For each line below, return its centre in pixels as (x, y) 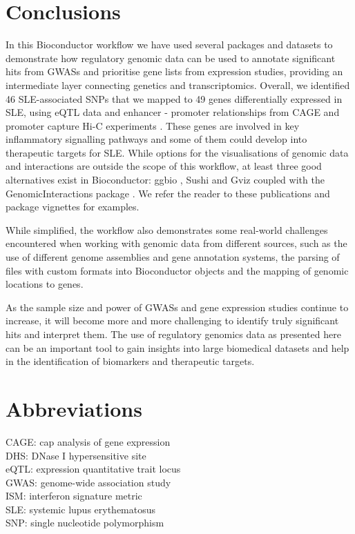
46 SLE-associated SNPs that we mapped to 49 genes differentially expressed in (174, 98)
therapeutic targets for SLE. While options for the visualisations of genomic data (177, 152)
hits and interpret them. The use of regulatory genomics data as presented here (173, 334)
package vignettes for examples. (73, 207)
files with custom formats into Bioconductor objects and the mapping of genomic (177, 270)
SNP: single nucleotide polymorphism (85, 523)
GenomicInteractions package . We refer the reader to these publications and (168, 193)
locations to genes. (45, 284)
